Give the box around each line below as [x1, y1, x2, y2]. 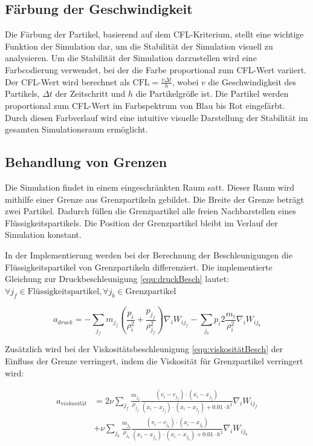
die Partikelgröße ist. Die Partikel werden [135, 87, 289, 100]
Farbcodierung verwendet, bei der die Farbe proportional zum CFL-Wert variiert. [5, 63, 307, 76]
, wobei [172, 75, 199, 88]
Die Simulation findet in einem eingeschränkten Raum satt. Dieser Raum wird [5, 180, 295, 193]
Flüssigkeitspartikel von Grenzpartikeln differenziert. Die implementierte [5, 260, 273, 273]
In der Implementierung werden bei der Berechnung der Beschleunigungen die [5, 248, 292, 261]
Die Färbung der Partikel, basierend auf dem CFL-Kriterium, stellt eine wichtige [5, 28, 304, 41]
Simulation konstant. [5, 228, 82, 241]
